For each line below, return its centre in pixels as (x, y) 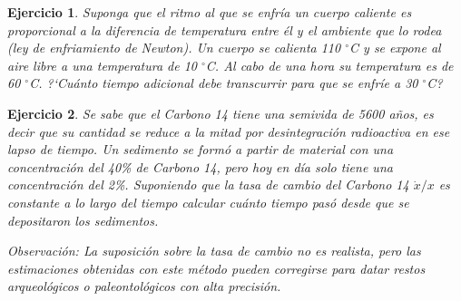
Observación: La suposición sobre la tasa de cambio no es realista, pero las (214, 251)
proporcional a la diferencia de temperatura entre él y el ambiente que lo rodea (225, 29)
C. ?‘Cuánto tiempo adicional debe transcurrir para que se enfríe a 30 (224, 83)
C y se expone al (395, 48)
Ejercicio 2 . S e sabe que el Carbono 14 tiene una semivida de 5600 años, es (221, 113)
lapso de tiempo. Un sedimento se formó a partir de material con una (201, 149)
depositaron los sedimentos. (83, 220)
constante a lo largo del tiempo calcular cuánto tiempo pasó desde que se (208, 202)
